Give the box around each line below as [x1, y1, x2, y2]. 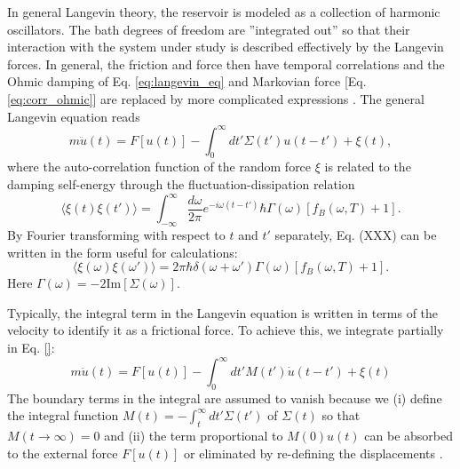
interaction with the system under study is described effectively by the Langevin [7, 37, 444, 56]
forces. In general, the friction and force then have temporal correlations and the [7, 54, 445, 73]
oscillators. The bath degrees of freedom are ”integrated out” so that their [7, 20, 410, 38]
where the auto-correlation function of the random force [7, 157, 312, 176]
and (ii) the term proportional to [104, 426, 283, 445]
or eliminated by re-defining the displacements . [184, 443, 443, 462]
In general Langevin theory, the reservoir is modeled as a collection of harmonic [7, 3, 440, 20]
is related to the [324, 157, 411, 176]
